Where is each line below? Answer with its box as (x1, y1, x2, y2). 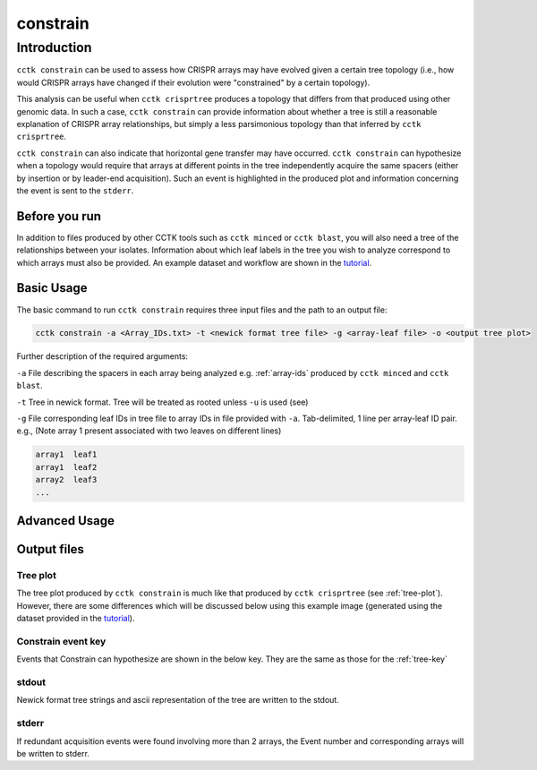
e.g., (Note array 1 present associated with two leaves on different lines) (16, 425, 282, 436)
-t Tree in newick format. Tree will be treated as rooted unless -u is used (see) (16, 397, 309, 407)
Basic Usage (16, 280, 88, 295)
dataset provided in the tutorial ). (16, 613, 135, 624)
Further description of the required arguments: (16, 351, 188, 362)
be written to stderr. (16, 748, 89, 758)
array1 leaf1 (35, 449, 98, 460)
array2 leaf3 (35, 475, 98, 485)
